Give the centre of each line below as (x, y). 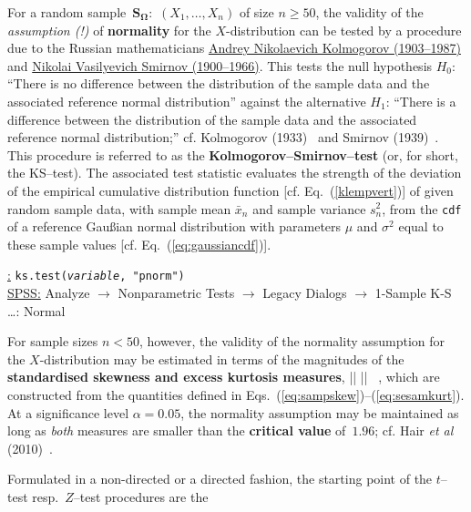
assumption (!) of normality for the (109, 30)
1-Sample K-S (413, 293)
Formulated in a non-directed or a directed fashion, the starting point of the (220, 479)
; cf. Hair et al (414, 430)
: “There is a (421, 101)
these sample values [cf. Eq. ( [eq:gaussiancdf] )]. (139, 244)
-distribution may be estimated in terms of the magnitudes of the (222, 358)
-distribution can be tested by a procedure (344, 30)
